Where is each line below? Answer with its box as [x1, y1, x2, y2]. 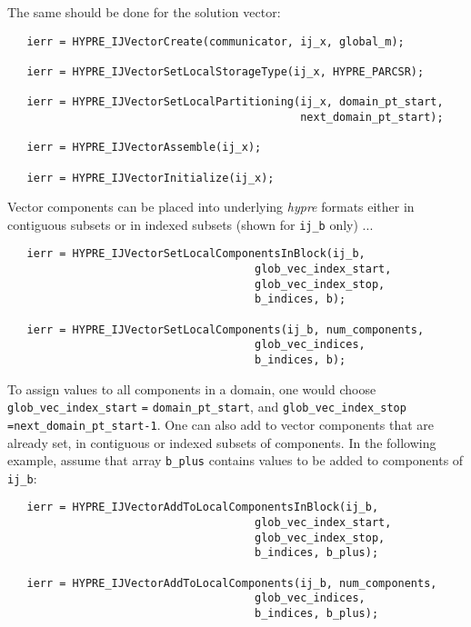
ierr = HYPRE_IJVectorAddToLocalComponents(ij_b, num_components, [26, 576, 437, 590]
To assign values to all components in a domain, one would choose [7, 379, 376, 398]
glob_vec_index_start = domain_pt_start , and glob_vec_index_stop [7, 397, 406, 416]
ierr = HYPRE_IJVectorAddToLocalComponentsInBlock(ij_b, [26, 501, 379, 514]
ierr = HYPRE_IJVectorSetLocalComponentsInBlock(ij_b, [26, 247, 366, 261]
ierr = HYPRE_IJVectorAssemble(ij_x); [26, 141, 262, 154]
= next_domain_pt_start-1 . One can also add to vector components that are [7, 414, 434, 433]
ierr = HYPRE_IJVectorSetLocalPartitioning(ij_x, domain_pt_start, [26, 95, 444, 109]
